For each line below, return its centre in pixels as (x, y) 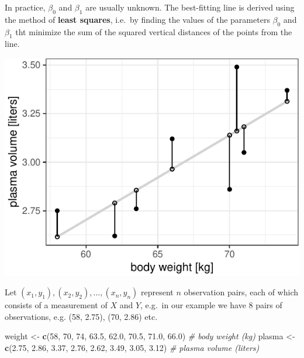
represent (157, 292)
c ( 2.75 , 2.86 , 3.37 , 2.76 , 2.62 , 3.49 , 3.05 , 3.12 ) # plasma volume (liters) (132, 347)
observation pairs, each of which (241, 292)
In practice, (25, 7)
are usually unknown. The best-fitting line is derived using (190, 7)
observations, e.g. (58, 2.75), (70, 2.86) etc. (81, 316)
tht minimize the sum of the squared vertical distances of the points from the (154, 31)
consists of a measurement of (56, 305)
